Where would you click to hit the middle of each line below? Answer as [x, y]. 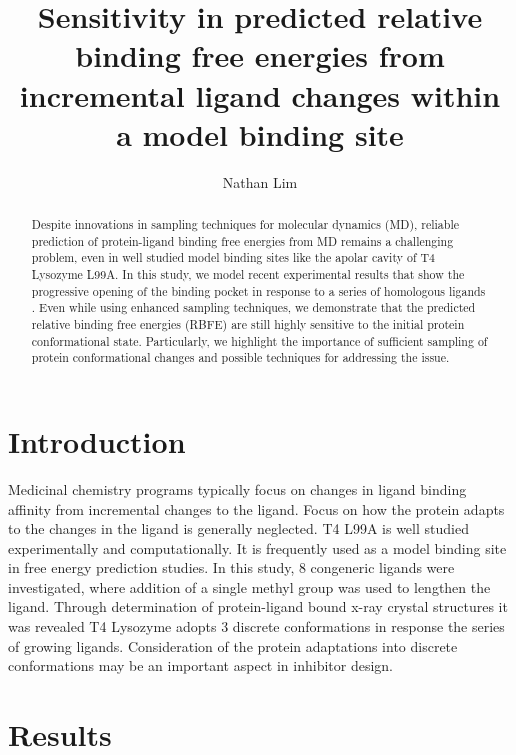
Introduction [97, 440]
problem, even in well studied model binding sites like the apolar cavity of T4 [233, 257]
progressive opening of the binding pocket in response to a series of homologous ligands [258, 290]
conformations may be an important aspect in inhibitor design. [200, 665]
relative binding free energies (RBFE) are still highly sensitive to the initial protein [248, 324]
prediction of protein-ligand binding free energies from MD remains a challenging [242, 240]
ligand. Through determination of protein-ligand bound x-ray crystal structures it [258, 606]
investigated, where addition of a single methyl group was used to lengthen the [249, 586]
